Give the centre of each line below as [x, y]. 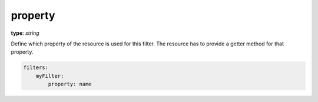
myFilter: [50, 76]
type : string [25, 33]
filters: [36, 68]
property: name [70, 84]
